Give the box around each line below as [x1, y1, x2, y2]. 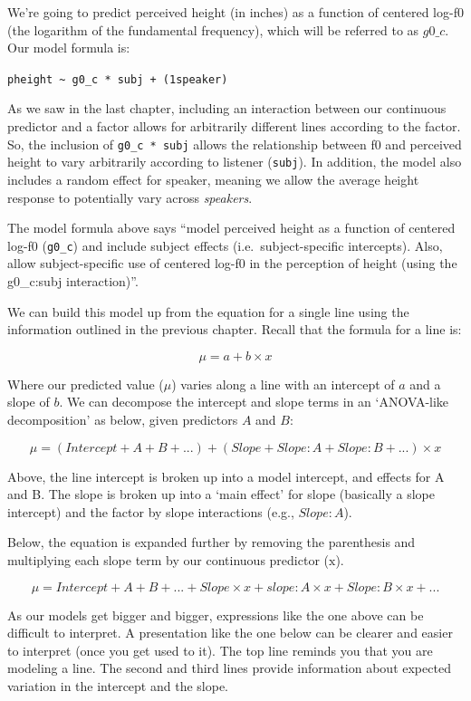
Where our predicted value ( [7, 374, 164, 393]
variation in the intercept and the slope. [7, 676, 229, 695]
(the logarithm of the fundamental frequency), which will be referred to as [7, 20, 419, 39]
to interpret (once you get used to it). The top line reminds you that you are [7, 640, 433, 659]
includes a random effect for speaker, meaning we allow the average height [7, 169, 419, 188]
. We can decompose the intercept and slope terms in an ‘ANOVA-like [59, 392, 449, 411]
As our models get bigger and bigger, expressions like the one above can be [7, 605, 424, 624]
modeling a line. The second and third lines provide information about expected [7, 658, 451, 677]
